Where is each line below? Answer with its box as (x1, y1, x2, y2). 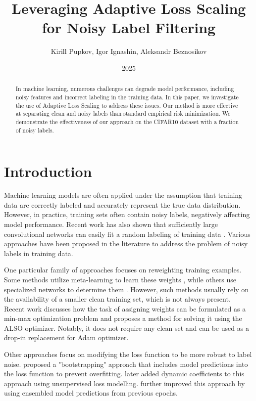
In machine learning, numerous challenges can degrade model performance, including (15, 85, 234, 93)
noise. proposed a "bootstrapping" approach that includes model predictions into (4, 358, 248, 369)
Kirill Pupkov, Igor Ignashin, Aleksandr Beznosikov (51, 46, 207, 56)
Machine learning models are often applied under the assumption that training (4, 190, 243, 200)
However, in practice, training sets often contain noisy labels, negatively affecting (4, 209, 250, 220)
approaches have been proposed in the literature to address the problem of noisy (4, 238, 248, 249)
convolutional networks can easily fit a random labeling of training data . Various (4, 228, 251, 239)
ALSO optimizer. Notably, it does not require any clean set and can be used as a (4, 322, 249, 333)
